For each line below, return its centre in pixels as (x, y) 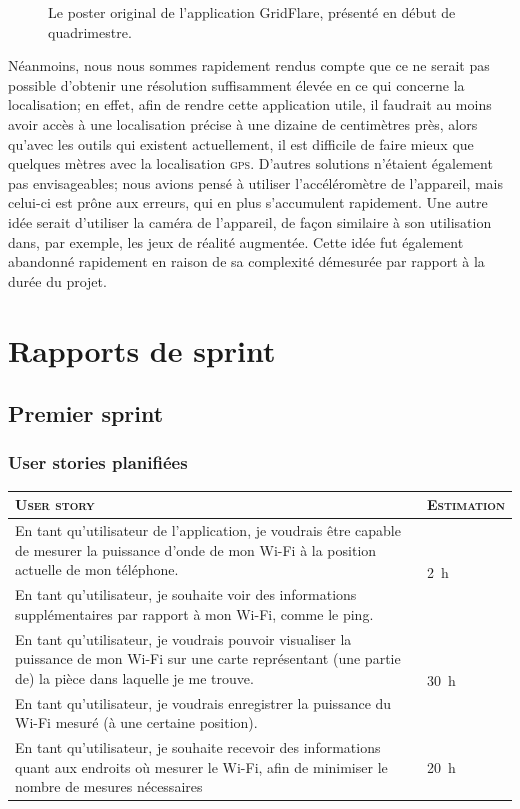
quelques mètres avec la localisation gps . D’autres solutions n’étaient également (250, 163)
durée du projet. (57, 280)
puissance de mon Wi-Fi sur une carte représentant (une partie (208, 658)
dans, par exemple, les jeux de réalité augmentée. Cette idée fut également (236, 241)
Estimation (466, 504)
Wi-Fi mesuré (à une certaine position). (136, 722)
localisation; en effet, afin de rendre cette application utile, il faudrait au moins (250, 104)
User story (55, 504)
